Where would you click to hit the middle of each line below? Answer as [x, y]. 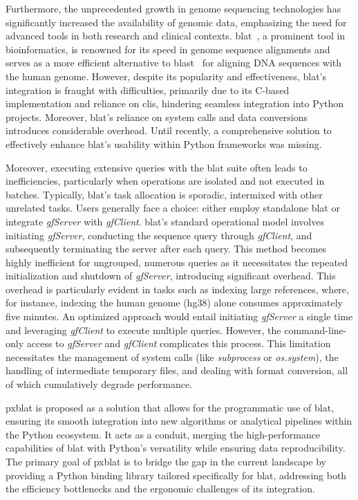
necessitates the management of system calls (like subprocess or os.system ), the [172, 357]
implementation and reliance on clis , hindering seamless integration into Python [175, 103]
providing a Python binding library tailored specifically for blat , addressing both [176, 475]
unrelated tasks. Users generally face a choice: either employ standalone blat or [173, 208]
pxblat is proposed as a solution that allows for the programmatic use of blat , [170, 407]
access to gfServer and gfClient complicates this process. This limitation [179, 343]
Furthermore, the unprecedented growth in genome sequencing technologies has [173, 8]
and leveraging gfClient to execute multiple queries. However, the [143, 330]
